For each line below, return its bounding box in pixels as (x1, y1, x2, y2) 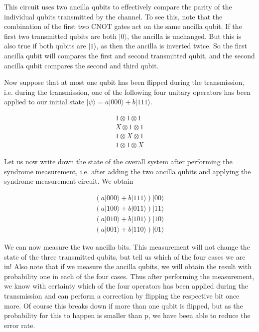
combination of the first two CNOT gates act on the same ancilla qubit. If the (4, 21, 242, 31)
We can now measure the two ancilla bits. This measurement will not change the (4, 241, 250, 252)
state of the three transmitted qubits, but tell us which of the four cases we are (4, 251, 246, 262)
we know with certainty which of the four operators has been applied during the (4, 281, 248, 291)
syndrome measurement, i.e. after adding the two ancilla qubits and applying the (4, 166, 251, 176)
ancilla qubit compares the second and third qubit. (4, 60, 159, 70)
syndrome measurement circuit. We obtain (4, 176, 133, 186)
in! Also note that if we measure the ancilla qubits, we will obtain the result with (4, 261, 252, 272)
